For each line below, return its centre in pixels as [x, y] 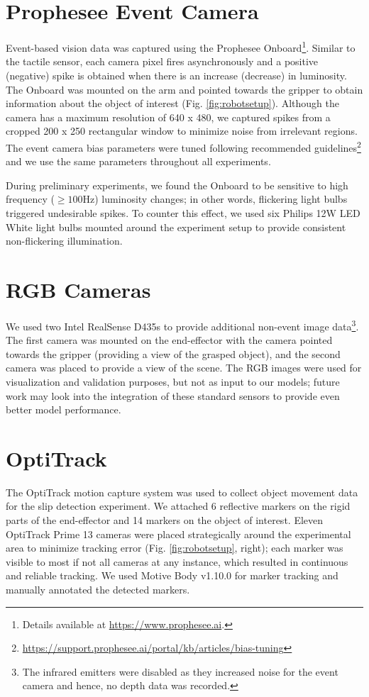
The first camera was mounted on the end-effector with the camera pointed [169, 340]
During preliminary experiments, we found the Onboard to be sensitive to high [177, 185]
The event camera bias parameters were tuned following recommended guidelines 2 [183, 146]
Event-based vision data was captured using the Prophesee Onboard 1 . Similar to [181, 46]
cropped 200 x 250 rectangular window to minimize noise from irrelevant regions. [182, 131]
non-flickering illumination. [64, 241]
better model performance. [64, 409]
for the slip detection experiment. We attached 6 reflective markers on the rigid [178, 506]
